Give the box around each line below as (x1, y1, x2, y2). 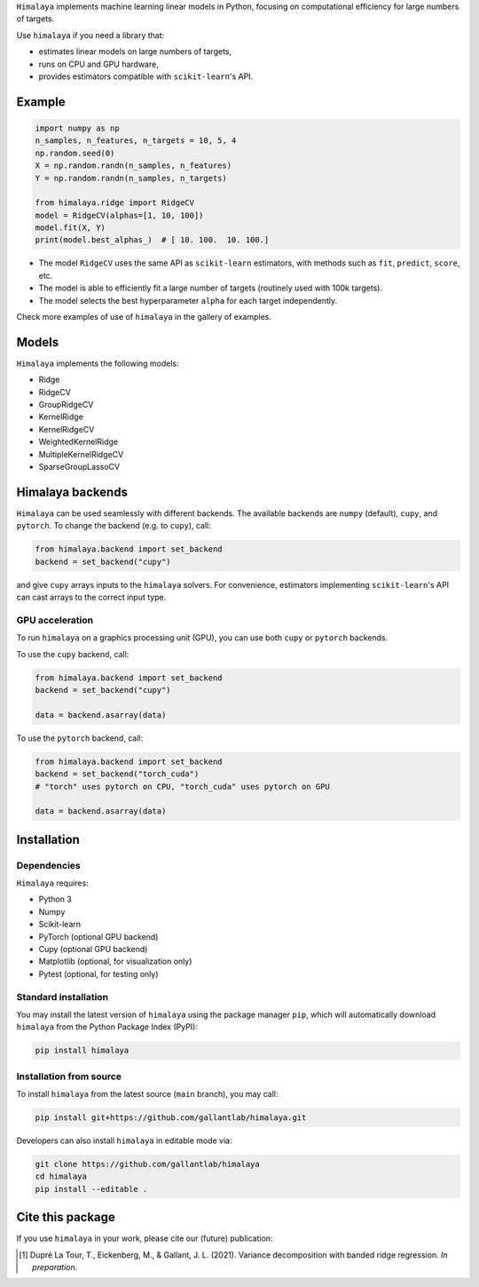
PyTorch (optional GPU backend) (38, 931, 159, 941)
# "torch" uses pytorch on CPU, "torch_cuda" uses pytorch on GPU (35, 782, 330, 791)
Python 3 (38, 894, 73, 905)
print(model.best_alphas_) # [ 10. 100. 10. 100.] (35, 235, 270, 245)
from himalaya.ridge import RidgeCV (35, 198, 195, 208)
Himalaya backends (16, 484, 129, 499)
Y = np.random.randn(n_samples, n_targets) (35, 173, 228, 183)
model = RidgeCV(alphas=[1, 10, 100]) (35, 210, 204, 220)
